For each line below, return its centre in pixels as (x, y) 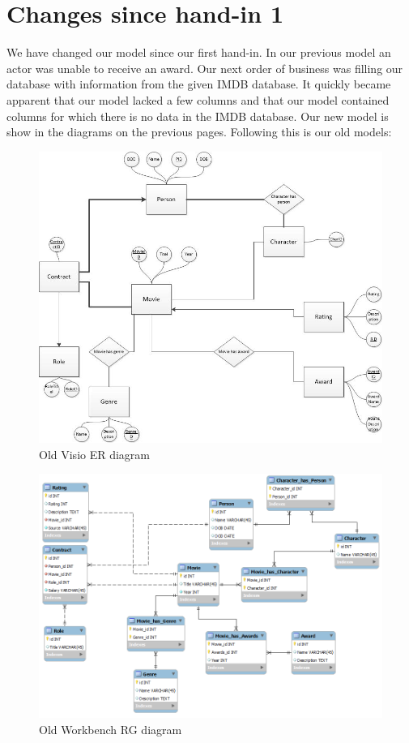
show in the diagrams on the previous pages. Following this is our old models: (199, 132)
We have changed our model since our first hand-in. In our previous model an (199, 52)
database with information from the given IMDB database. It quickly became (199, 84)
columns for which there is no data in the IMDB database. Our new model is (198, 116)
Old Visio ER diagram (95, 454)
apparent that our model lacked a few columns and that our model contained (198, 99)
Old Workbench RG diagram (111, 729)
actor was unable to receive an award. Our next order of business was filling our (205, 68)
